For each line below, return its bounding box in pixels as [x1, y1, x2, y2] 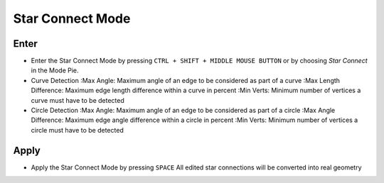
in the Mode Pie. [31, 66, 79, 74]
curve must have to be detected [31, 96, 124, 104]
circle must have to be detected [31, 126, 124, 134]
